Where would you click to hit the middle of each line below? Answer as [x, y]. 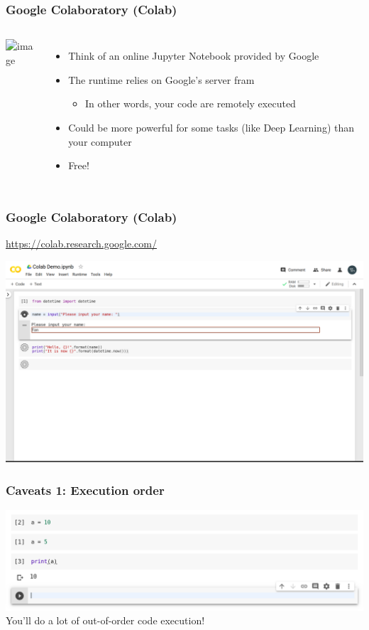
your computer [100, 141]
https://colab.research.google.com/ [81, 243]
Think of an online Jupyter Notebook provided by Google [194, 56]
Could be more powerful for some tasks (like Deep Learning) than [211, 127]
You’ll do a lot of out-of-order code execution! [105, 620]
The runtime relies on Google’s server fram [161, 79]
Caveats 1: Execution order [85, 490]
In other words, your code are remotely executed [190, 103]
